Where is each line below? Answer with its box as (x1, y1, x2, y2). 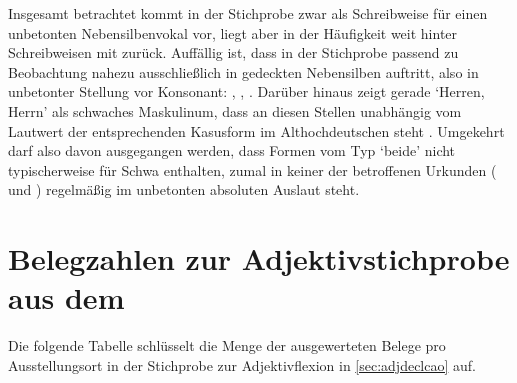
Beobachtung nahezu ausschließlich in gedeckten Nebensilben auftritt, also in (8, 61, 479, 82)
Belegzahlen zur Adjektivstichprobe (8, 238, 510, 279)
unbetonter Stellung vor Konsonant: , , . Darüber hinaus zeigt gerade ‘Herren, (8, 81, 485, 102)
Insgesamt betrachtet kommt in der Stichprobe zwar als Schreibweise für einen (8, 3, 488, 23)
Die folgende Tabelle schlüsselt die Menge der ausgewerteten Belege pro (8, 335, 446, 356)
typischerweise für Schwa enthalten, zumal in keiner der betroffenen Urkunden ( (8, 159, 497, 180)
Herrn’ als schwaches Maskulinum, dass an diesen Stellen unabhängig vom (8, 100, 462, 121)
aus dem (8, 277, 125, 318)
